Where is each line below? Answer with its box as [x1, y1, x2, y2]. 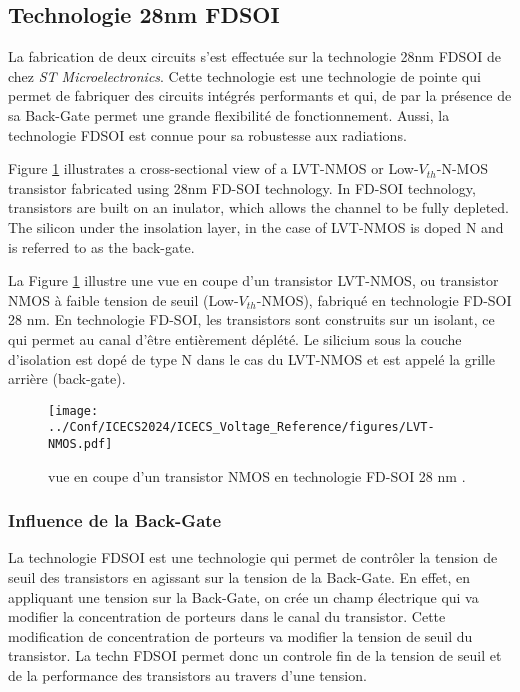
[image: [48, 403, 99, 418]
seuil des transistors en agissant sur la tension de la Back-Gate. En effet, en [8, 567, 471, 588]
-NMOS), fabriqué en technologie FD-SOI [256, 289, 512, 310]
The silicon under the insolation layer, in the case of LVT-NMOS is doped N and [8, 216, 504, 237]
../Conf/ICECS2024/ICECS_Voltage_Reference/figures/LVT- [48, 420, 435, 435]
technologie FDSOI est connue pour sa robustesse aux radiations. [8, 124, 407, 145]
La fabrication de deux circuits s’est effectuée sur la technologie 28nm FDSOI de [8, 46, 501, 67]
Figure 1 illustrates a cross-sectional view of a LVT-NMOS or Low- [8, 158, 419, 179]
